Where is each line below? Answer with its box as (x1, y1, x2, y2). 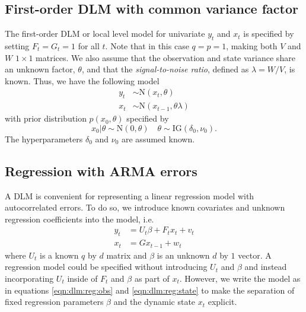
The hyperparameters (5, 132, 83, 145)
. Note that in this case (105, 40, 189, 52)
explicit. (208, 295, 237, 308)
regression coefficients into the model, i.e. (5, 212, 154, 225)
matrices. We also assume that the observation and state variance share (36, 51, 295, 63)
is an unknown (157, 249, 210, 261)
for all (78, 40, 100, 52)
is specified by (243, 27, 294, 40)
